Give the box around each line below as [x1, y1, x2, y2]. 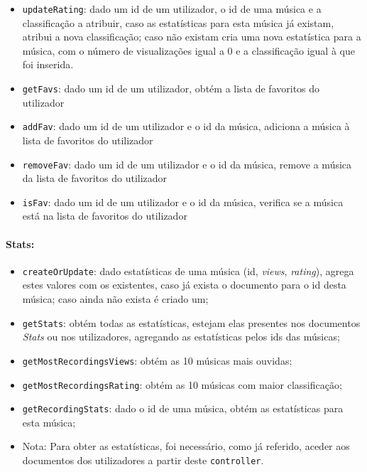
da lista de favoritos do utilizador [22, 171, 168, 186]
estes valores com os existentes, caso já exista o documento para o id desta [22, 277, 346, 292]
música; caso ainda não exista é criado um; [22, 291, 209, 306]
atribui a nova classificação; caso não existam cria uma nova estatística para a [22, 29, 361, 44]
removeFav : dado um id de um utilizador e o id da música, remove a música [22, 156, 352, 171]
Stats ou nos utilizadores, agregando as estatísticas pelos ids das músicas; [22, 329, 340, 344]
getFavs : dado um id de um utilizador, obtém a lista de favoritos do [22, 81, 320, 96]
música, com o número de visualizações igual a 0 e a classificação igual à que [22, 43, 355, 58]
